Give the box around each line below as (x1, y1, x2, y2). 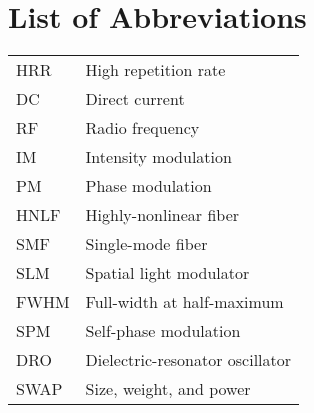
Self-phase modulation (85, 319, 241, 343)
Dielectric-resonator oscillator (85, 348, 292, 372)
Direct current (85, 87, 185, 111)
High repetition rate (85, 58, 226, 82)
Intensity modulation (85, 145, 232, 169)
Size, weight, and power (85, 377, 251, 401)
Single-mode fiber (85, 232, 208, 256)
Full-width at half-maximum (85, 290, 284, 314)
